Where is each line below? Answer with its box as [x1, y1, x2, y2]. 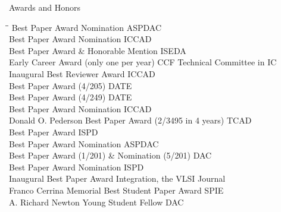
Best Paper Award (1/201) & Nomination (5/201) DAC [9, 149, 212, 162]
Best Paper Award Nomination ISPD [9, 160, 144, 173]
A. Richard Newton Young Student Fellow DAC [9, 195, 184, 208]
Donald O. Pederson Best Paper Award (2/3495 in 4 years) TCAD [9, 114, 252, 126]
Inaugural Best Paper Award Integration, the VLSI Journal [9, 172, 226, 185]
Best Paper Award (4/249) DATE [9, 91, 132, 103]
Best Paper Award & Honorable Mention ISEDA [9, 44, 186, 56]
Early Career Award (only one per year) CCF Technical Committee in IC [9, 56, 277, 68]
